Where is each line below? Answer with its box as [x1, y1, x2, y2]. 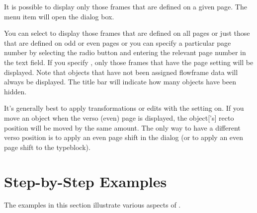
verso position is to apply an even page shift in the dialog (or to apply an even [4, 132, 244, 142]
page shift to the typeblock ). [4, 142, 90, 152]
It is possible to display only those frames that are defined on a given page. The [4, 1, 247, 11]
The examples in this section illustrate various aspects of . [4, 200, 181, 210]
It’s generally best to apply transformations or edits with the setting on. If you [4, 103, 244, 113]
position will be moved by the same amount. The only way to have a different [4, 122, 241, 133]
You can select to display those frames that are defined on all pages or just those [4, 28, 250, 38]
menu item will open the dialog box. [4, 11, 114, 21]
